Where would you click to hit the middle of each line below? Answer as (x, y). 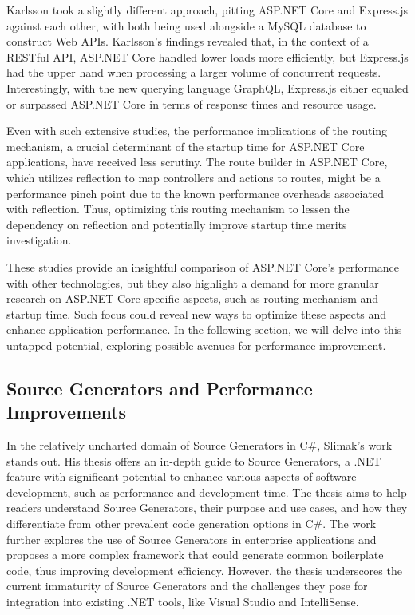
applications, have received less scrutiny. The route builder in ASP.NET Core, (197, 162)
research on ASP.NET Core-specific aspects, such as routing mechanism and (193, 298)
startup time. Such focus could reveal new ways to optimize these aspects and (197, 313)
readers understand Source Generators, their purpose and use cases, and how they (207, 508)
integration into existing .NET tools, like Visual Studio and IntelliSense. (183, 601)
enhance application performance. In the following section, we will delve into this (204, 329)
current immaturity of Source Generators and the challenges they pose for (187, 586)
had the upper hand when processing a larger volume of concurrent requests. (194, 72)
